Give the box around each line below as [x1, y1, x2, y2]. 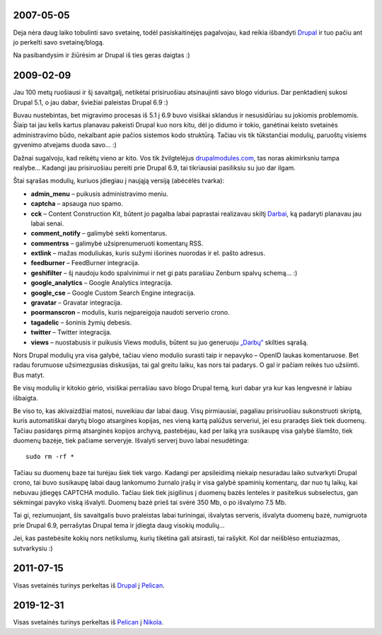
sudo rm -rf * [25, 453, 74, 461]
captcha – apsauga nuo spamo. [30, 199, 124, 208]
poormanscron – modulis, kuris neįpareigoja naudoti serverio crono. [30, 308, 230, 317]
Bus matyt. [13, 371, 45, 379]
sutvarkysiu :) [13, 544, 53, 552]
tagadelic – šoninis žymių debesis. [30, 318, 132, 327]
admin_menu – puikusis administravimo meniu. [30, 190, 169, 198]
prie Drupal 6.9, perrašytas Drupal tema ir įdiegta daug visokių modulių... [13, 520, 225, 530]
